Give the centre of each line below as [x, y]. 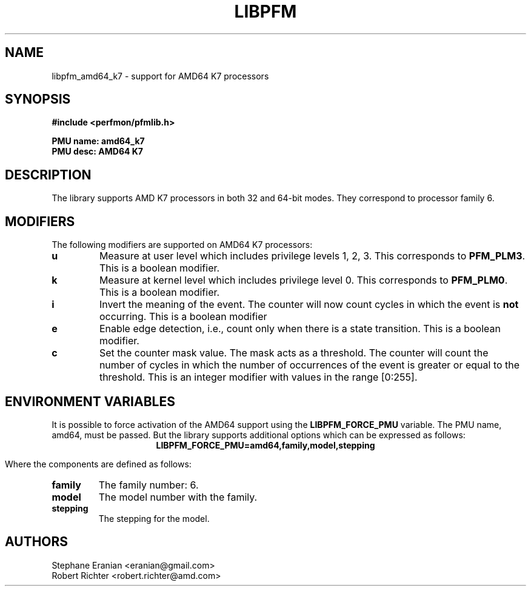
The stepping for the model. [154, 518]
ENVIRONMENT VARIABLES [90, 401]
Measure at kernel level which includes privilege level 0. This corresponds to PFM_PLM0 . [303, 280]
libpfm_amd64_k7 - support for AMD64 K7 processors [160, 76]
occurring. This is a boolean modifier [183, 317]
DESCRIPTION [48, 175]
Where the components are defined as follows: [98, 464]
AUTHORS [37, 542]
